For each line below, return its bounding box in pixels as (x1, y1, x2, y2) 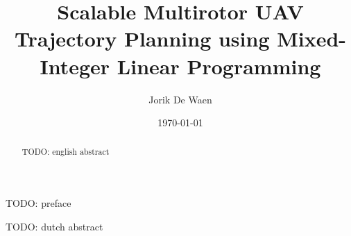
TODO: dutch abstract (6, 219, 103, 233)
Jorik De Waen (148, 92, 212, 106)
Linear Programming (117, 51, 321, 80)
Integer (40, 51, 110, 80)
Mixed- (277, 24, 347, 53)
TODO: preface (6, 196, 71, 210)
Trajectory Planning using (14, 24, 270, 53)
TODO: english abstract (22, 146, 110, 158)
